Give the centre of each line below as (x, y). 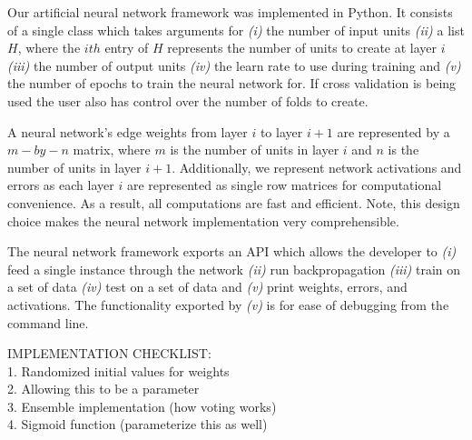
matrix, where (112, 150)
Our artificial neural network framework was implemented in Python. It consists (230, 12)
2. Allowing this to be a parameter (103, 389)
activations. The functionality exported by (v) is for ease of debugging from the (228, 304)
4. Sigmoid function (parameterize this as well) (138, 424)
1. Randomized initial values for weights (118, 370)
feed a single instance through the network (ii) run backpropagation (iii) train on (234, 269)
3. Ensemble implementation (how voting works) (142, 406)
